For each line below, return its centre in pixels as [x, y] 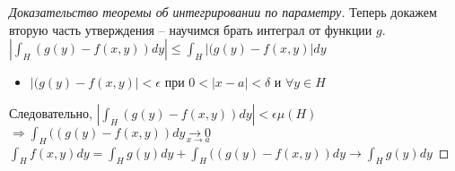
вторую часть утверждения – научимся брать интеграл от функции [191, 29]
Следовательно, [51, 112]
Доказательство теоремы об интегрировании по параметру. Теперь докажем [223, 12]
